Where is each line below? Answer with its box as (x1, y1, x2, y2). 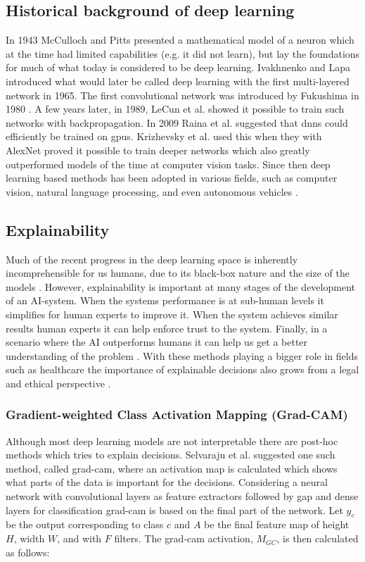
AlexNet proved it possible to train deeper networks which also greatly (6, 142, 310, 157)
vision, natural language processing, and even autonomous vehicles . (6, 184, 298, 199)
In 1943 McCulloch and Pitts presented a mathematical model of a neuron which (6, 32, 354, 47)
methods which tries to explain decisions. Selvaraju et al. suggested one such (6, 447, 335, 462)
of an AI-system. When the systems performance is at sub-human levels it (6, 293, 324, 308)
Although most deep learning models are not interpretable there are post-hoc (6, 433, 338, 448)
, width (13, 531, 45, 546)
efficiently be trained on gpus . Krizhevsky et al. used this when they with (6, 129, 322, 144)
